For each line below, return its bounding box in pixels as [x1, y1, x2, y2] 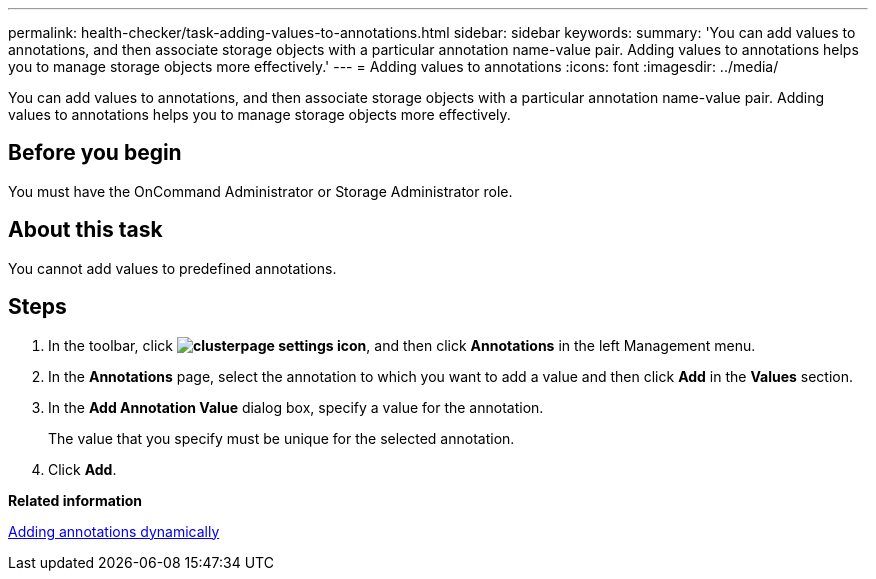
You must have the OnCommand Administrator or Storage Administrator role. [8, 182, 513, 200]
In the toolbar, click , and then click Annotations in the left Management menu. [48, 336, 756, 354]
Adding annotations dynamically [8, 522, 220, 540]
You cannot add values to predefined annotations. [8, 259, 337, 277]
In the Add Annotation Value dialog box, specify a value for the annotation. [48, 398, 544, 416]
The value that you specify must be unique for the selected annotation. [48, 429, 515, 447]
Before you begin [8, 140, 182, 166]
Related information [8, 491, 143, 509]
